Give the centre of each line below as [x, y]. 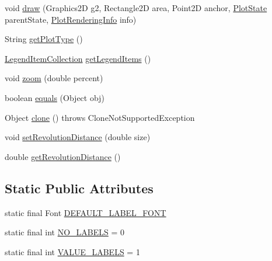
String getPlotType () [44, 39]
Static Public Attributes [79, 188]
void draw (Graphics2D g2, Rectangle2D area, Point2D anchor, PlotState [136, 8]
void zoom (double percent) [54, 78]
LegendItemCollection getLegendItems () [78, 58]
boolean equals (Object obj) [55, 97]
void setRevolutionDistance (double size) [78, 137]
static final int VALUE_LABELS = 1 [72, 251]
